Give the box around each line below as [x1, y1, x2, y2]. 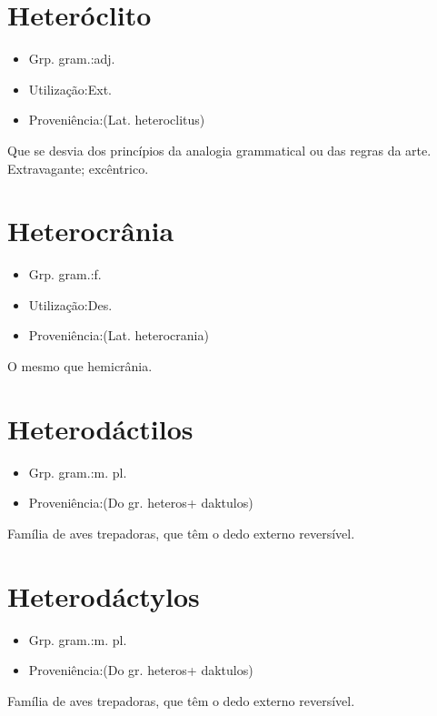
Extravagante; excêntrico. [7, 158, 149, 177]
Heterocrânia [7, 212, 174, 249]
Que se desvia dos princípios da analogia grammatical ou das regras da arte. [7, 140, 432, 159]
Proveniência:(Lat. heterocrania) [28, 326, 209, 345]
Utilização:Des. [28, 295, 113, 314]
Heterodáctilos [7, 409, 194, 447]
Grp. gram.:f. [28, 265, 102, 284]
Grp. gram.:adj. [28, 49, 115, 68]
